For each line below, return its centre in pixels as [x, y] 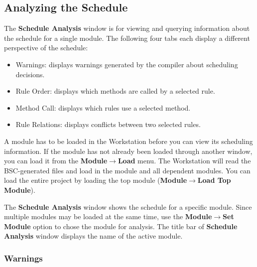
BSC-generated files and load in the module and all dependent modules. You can [127, 170]
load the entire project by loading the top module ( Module [96, 180]
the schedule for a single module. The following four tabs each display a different [127, 38]
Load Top [214, 180]
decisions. [30, 74]
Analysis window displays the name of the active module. [93, 236]
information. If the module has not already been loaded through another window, [128, 151]
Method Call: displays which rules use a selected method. [103, 107]
